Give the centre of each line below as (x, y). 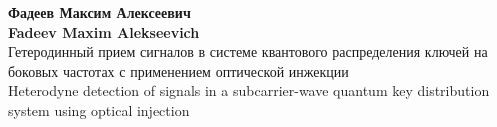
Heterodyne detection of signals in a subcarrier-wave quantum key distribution (249, 90)
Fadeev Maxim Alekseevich (104, 31)
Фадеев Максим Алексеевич (99, 12)
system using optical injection (99, 109)
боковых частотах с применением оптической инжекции (178, 70)
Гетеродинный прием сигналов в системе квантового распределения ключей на (248, 51)
